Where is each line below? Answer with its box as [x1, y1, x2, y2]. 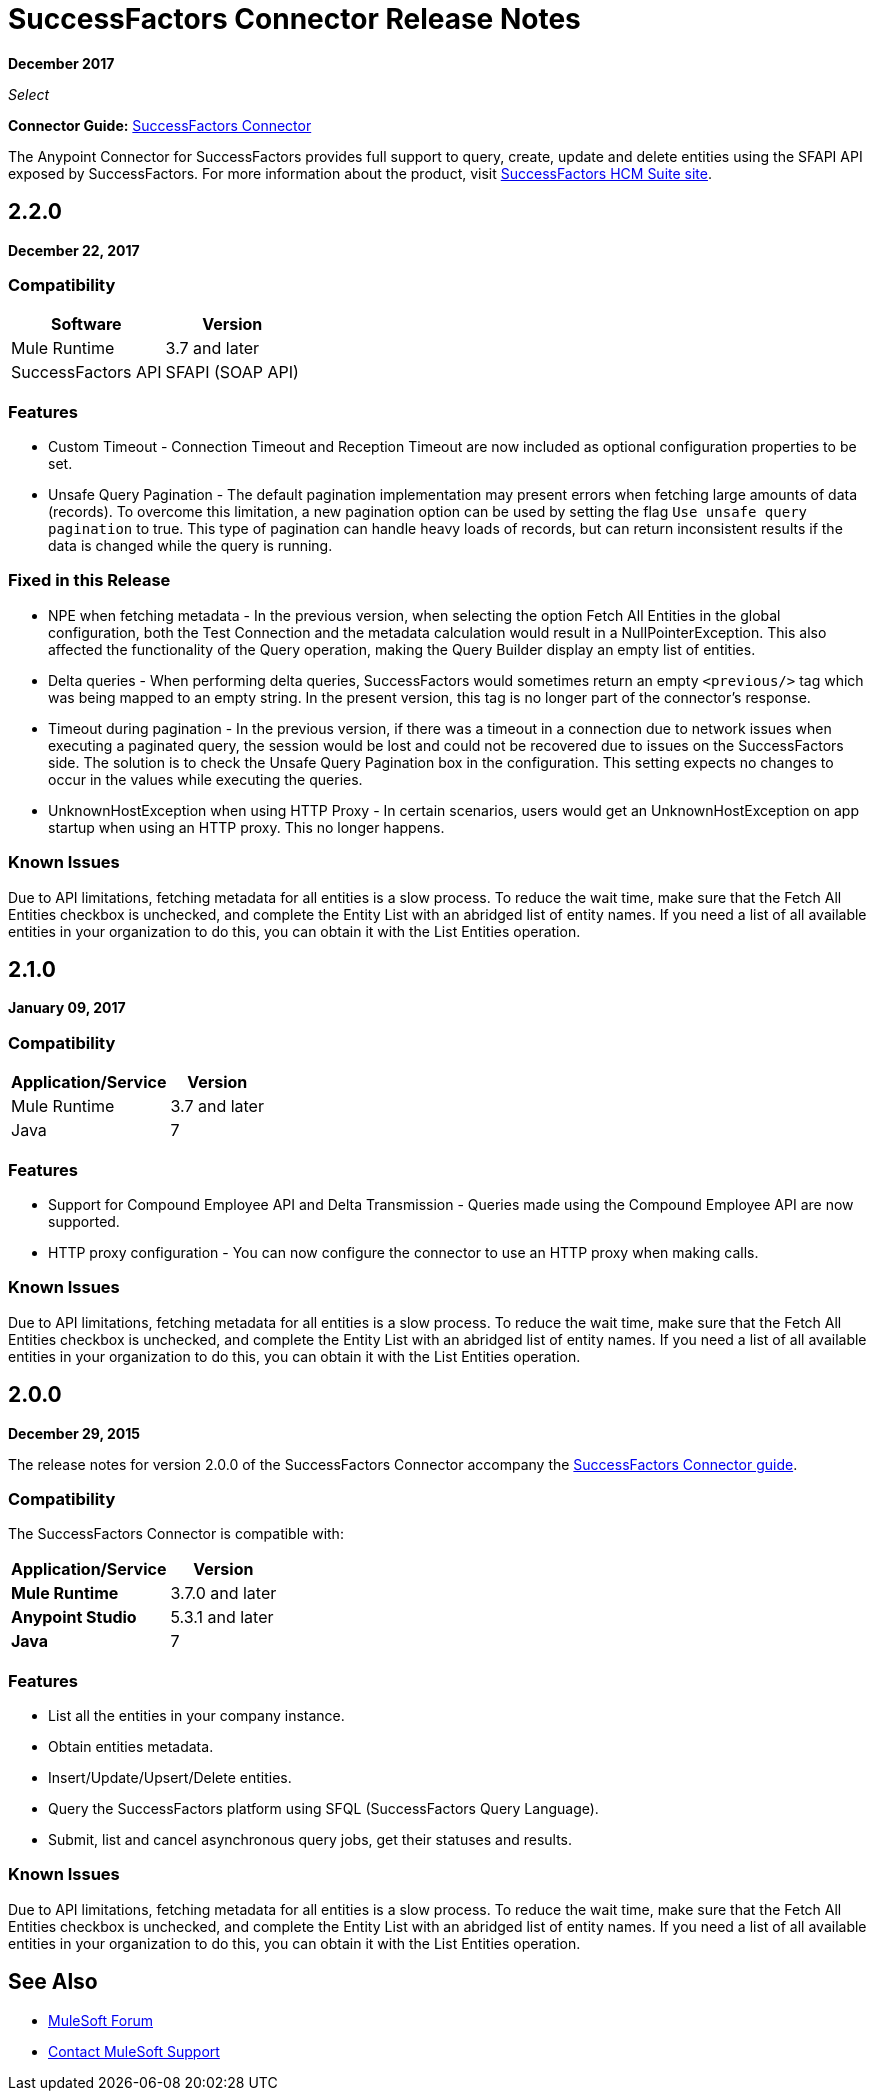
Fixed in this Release [8, 570, 171, 591]
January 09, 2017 [8, 999, 126, 1017]
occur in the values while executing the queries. [48, 770, 363, 788]
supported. [48, 1212, 120, 1230]
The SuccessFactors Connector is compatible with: [8, 1525, 344, 1543]
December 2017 [8, 54, 115, 72]
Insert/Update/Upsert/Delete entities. [48, 1769, 292, 1787]
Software [50, 314, 122, 335]
